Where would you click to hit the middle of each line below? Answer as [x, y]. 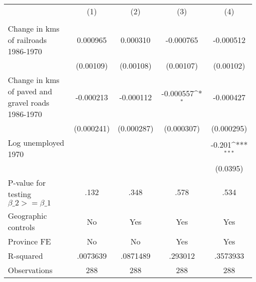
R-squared [26, 256]
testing [20, 194]
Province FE [30, 241]
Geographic [28, 216]
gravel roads [29, 102]
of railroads [27, 40]
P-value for [27, 182]
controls [21, 227]
